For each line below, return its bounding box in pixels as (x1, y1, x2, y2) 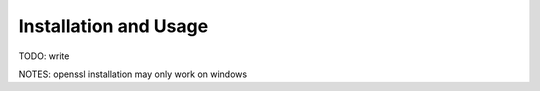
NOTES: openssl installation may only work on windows (18, 68, 248, 80)
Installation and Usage (18, 15, 209, 37)
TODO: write (18, 50, 70, 62)
